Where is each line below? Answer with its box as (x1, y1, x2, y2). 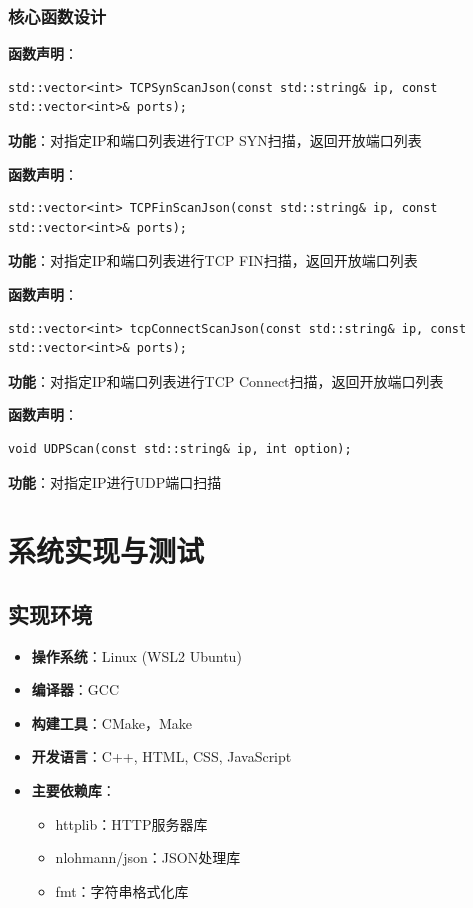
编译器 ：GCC (31, 679, 120, 700)
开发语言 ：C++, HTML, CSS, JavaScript (31, 746, 292, 767)
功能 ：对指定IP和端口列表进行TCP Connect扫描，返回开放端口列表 (8, 370, 444, 391)
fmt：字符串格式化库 (55, 880, 189, 901)
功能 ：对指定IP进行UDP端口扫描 (8, 471, 222, 492)
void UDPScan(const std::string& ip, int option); (8, 441, 352, 456)
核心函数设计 (8, 3, 107, 28)
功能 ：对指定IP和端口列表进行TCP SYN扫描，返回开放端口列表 (8, 130, 422, 150)
